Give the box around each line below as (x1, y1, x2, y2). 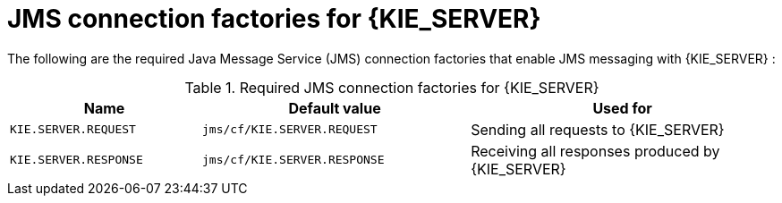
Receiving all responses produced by (471, 141, 720, 160)
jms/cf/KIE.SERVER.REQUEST (202, 123, 378, 137)
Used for (592, 98, 652, 117)
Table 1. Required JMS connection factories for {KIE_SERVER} (184, 78, 599, 97)
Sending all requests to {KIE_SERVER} (471, 120, 725, 139)
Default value (288, 98, 381, 117)
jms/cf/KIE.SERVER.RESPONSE (202, 153, 385, 167)
